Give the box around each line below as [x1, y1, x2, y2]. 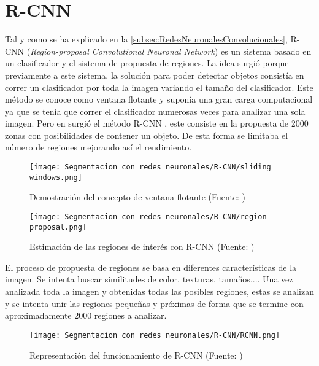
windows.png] [29, 173, 82, 182]
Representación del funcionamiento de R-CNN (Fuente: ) [29, 348, 243, 361]
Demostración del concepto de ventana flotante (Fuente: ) [29, 190, 246, 203]
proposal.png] [29, 222, 87, 232]
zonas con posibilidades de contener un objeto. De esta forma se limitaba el [5, 128, 288, 141]
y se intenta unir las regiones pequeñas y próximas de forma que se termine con [5, 297, 304, 310]
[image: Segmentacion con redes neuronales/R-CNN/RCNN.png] [29, 330, 280, 340]
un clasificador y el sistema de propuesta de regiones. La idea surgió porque [5, 56, 289, 69]
